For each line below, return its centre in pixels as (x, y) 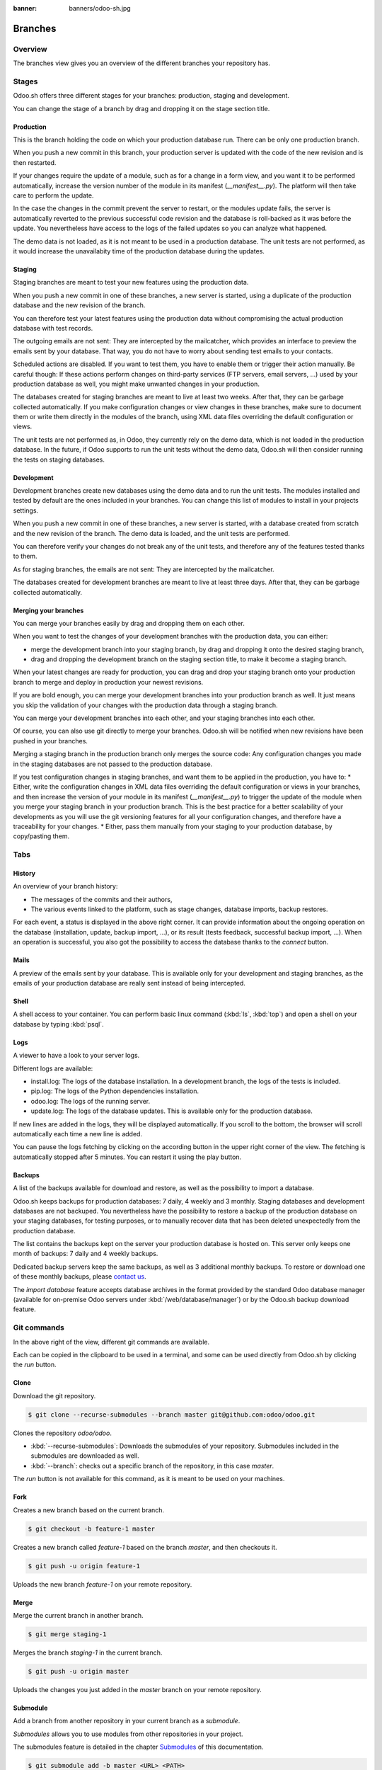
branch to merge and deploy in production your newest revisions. (108, 682)
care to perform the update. (53, 195)
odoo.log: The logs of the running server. (91, 1101)
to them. (25, 556)
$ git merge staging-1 (67, 1634)
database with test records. (53, 328)
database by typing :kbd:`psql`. (58, 1024)
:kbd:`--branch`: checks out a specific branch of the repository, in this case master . (152, 1466)
